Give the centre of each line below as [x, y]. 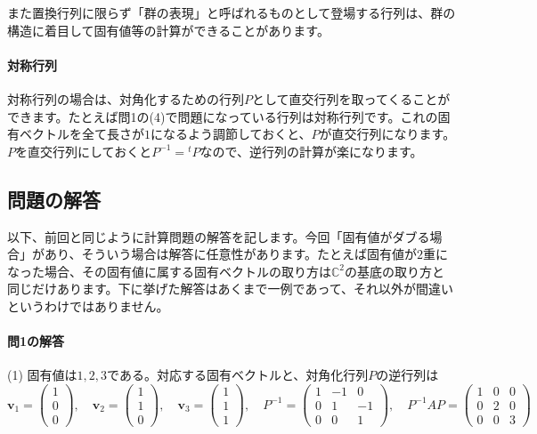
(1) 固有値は [42, 375]
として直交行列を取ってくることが [351, 98]
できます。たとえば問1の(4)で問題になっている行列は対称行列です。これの [223, 116]
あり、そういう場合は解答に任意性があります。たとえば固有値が [231, 254]
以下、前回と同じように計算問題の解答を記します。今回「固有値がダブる [219, 236]
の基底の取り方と [395, 271]
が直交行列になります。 [387, 134]
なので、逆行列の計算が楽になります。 [311, 151]
